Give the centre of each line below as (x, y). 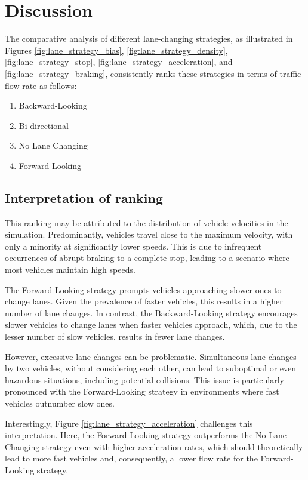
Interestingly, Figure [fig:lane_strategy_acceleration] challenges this (129, 423)
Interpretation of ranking (84, 197)
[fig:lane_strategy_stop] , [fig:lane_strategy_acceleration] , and (119, 62)
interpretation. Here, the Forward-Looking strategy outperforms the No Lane (146, 435)
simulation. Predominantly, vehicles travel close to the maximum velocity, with (149, 234)
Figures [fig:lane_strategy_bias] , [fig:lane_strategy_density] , (116, 50)
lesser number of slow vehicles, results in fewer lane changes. (115, 336)
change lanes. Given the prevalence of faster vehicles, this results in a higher (144, 301)
